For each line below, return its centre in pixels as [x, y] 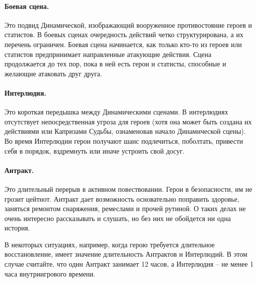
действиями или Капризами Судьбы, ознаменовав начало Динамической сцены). [125, 131]
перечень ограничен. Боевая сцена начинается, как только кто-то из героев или [123, 44]
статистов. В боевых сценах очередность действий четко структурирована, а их [124, 34]
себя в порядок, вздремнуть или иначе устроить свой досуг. [95, 150]
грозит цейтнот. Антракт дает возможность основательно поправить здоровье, [122, 198]
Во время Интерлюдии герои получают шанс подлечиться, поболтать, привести [124, 141]
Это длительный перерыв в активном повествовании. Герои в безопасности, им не [128, 189]
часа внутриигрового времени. [50, 273]
